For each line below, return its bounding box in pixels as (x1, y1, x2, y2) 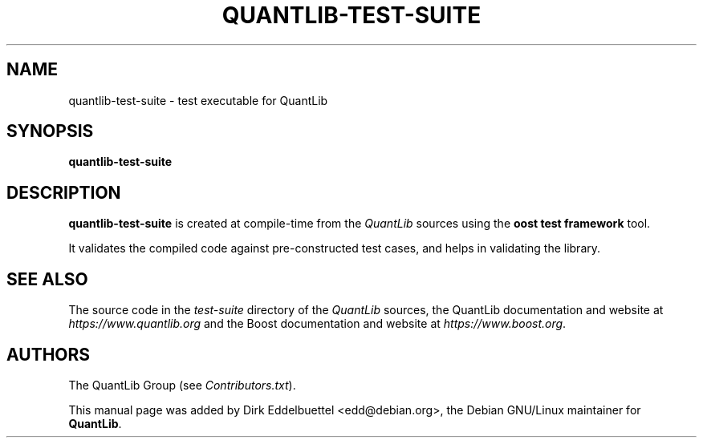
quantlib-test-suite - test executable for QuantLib (68, 93, 328, 107)
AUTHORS (6, 344, 91, 365)
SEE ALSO (6, 268, 88, 289)
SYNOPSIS (6, 121, 94, 142)
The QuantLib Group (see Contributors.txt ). (68, 377, 296, 392)
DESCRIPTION (6, 182, 121, 203)
